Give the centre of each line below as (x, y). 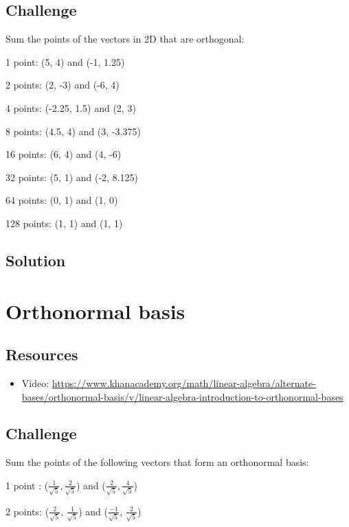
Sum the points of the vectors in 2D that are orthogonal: (125, 39)
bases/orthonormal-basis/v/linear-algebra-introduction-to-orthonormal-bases (182, 396)
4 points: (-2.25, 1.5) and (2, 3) (71, 107)
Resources (42, 354)
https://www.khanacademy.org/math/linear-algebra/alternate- (184, 383)
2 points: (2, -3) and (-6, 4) (63, 85)
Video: (35, 383)
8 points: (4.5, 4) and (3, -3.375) (73, 131)
